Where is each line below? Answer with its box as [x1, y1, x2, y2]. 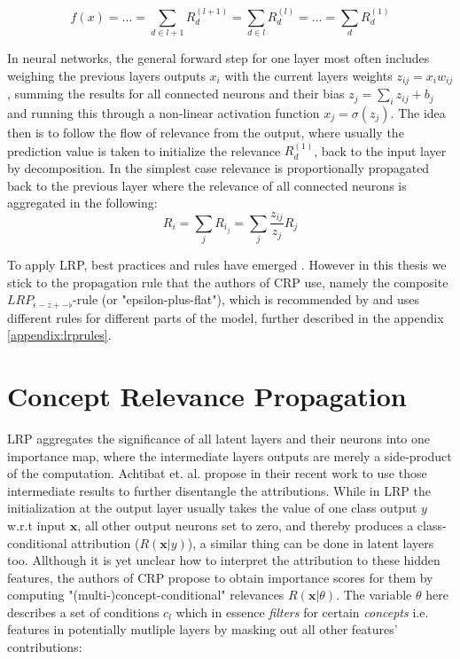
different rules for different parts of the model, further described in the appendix [7, 308, 444, 326]
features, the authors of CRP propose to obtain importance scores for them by [7, 568, 433, 586]
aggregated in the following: [7, 193, 158, 212]
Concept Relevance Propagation [7, 378, 407, 413]
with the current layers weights [224, 66, 393, 84]
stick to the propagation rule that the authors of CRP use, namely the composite [7, 272, 448, 291]
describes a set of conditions [7, 602, 160, 621]
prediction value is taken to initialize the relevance [7, 141, 281, 160]
